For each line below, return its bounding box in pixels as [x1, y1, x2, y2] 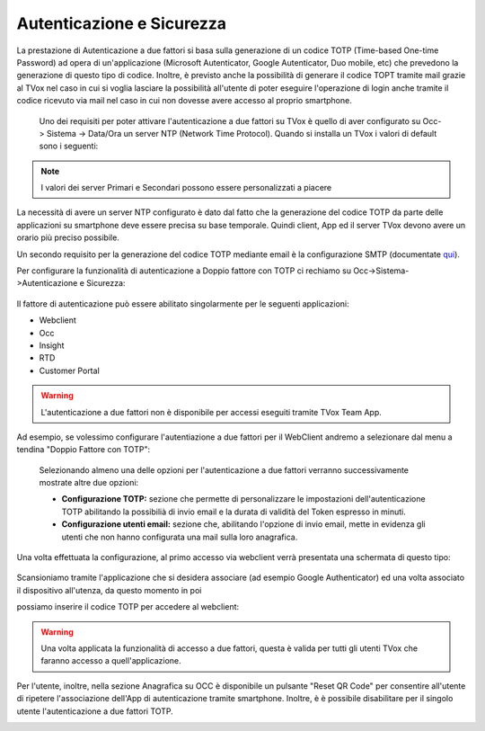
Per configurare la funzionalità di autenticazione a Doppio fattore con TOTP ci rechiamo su [16, 265, 352, 276]
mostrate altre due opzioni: [39, 477, 139, 488]
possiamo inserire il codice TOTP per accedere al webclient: [16, 602, 240, 612]
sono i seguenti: [39, 140, 99, 152]
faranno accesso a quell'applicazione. [40, 655, 181, 666]
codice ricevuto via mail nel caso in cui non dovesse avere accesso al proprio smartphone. [16, 95, 352, 106]
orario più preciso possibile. [16, 232, 120, 243]
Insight [39, 340, 65, 351]
